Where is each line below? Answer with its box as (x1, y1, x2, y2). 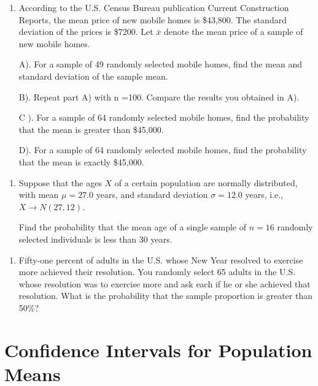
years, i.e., (245, 188, 284, 201)
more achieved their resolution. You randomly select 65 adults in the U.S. (18, 265, 296, 278)
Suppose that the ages (18, 176, 102, 189)
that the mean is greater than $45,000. (18, 123, 164, 135)
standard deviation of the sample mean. (18, 69, 168, 82)
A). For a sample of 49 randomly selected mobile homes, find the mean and (18, 58, 303, 70)
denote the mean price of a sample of (164, 25, 303, 38)
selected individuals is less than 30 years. (18, 232, 173, 245)
